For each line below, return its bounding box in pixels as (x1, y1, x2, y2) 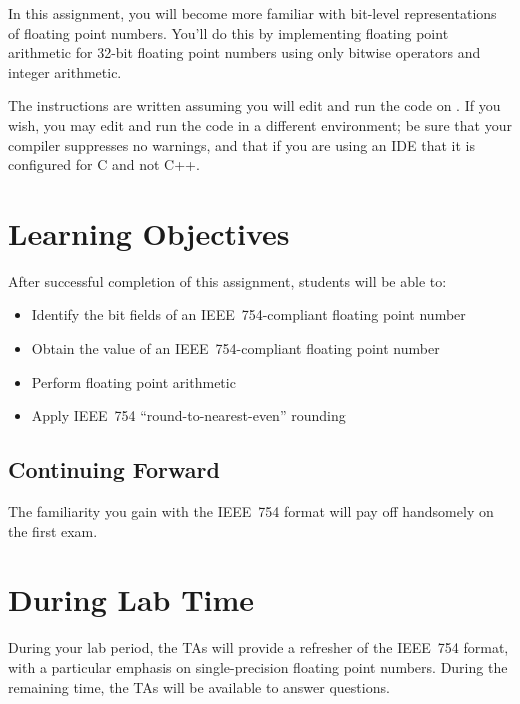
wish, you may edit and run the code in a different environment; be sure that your (8, 114, 512, 135)
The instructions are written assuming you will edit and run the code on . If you (8, 95, 501, 116)
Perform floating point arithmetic (31, 371, 236, 392)
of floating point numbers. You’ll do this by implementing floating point (8, 22, 449, 43)
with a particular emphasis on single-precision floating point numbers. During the (8, 656, 508, 677)
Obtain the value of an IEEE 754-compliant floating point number (31, 338, 440, 359)
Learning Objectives (8, 212, 290, 253)
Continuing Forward (8, 454, 220, 485)
